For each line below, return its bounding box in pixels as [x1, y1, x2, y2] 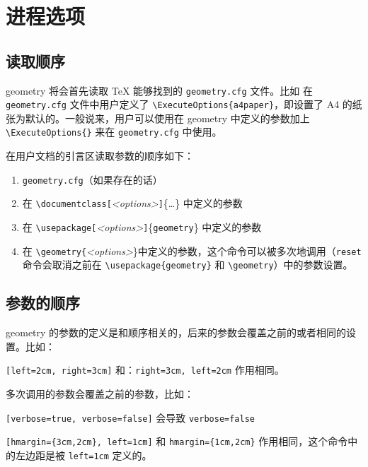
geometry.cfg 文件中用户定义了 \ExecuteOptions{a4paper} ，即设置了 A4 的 [6, 97, 352, 112]
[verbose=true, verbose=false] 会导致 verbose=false [6, 410, 255, 425]
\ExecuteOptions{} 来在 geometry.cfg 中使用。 [6, 124, 222, 139]
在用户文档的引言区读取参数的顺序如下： [6, 148, 194, 163]
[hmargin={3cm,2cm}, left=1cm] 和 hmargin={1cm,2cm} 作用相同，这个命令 [6, 434, 348, 449]
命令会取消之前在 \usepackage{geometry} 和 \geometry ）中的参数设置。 [22, 257, 353, 272]
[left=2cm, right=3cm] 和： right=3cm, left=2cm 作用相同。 [6, 362, 284, 377]
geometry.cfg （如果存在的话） [22, 172, 163, 187]
